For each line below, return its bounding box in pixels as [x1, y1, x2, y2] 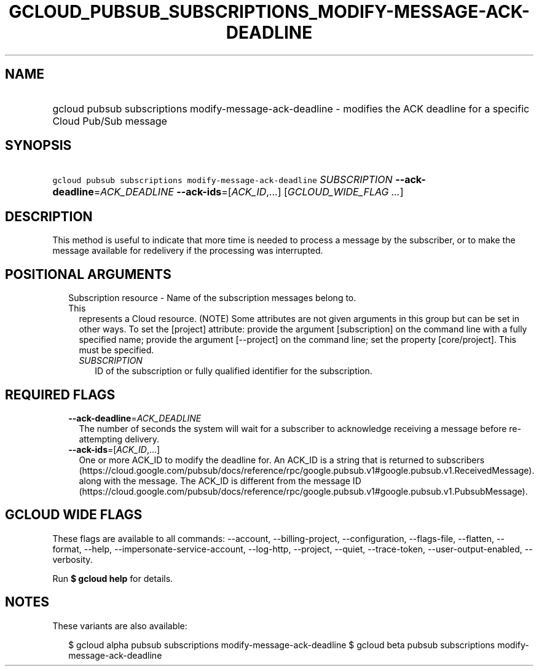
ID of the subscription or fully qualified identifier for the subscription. [95, 366, 372, 377]
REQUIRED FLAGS [5, 387, 116, 402]
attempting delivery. [79, 433, 160, 444]
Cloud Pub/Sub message [52, 114, 167, 127]
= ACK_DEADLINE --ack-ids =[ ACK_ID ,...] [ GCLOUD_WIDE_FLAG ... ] [93, 186, 404, 198]
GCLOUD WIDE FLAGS [5, 507, 143, 523]
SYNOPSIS [5, 138, 72, 154]
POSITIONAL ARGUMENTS [5, 266, 171, 282]
